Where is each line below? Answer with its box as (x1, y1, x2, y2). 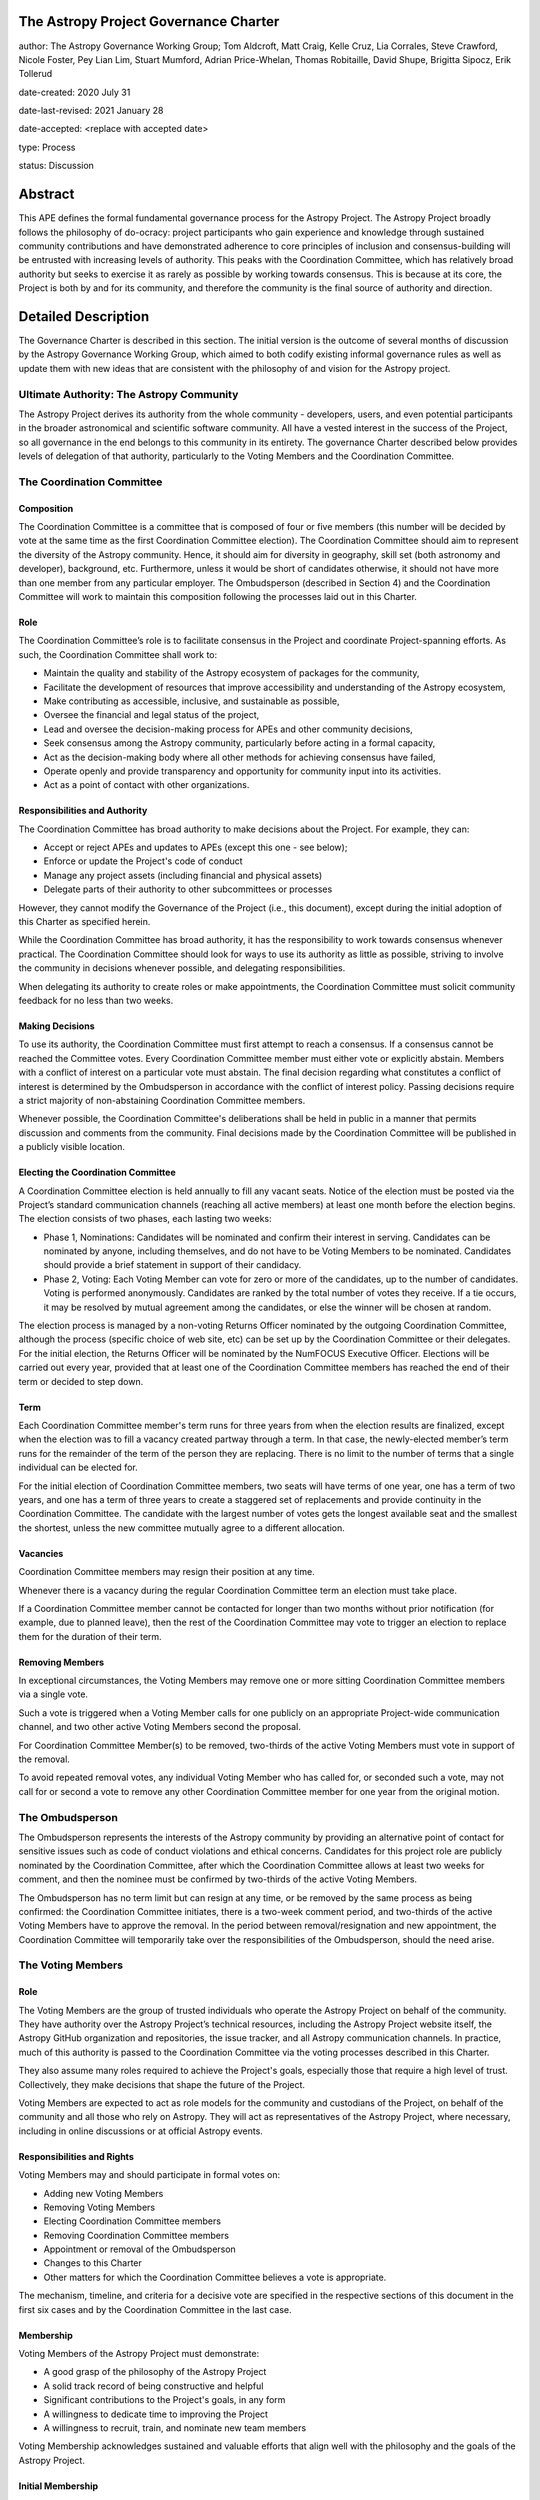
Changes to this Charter (43, 2257, 142, 2269)
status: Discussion (18, 160, 95, 172)
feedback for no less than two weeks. (18, 995, 174, 1006)
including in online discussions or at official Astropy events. (18, 2125, 264, 2137)
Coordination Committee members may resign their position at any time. (18, 1566, 315, 1578)
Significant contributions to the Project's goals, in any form (43, 2394, 286, 2406)
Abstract (18, 186, 75, 203)
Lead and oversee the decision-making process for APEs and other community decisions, (43, 723, 414, 735)
